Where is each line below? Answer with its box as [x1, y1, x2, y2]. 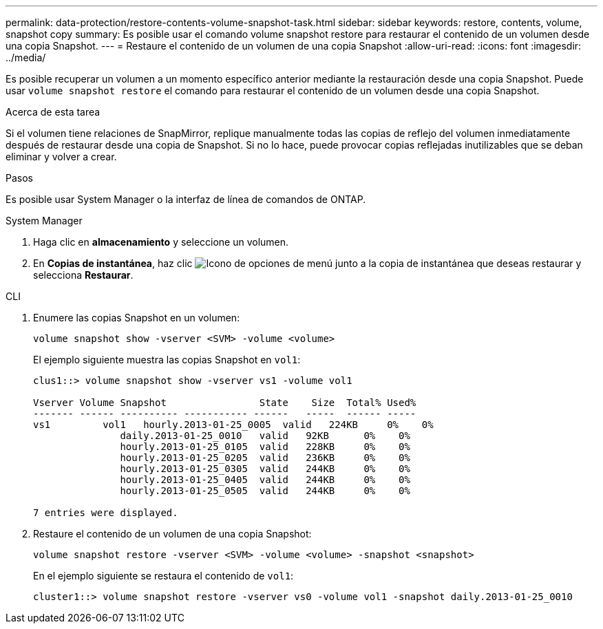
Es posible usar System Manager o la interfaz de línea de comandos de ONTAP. [6, 193, 366, 205]
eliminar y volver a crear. [6, 151, 117, 162]
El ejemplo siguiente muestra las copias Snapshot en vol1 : [33, 354, 301, 365]
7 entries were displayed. [33, 507, 178, 518]
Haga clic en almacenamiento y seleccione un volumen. [33, 236, 289, 248]
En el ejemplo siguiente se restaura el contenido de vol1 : [33, 570, 294, 582]
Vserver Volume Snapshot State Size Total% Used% [33, 397, 416, 408]
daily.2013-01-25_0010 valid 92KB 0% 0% [120, 430, 410, 441]
